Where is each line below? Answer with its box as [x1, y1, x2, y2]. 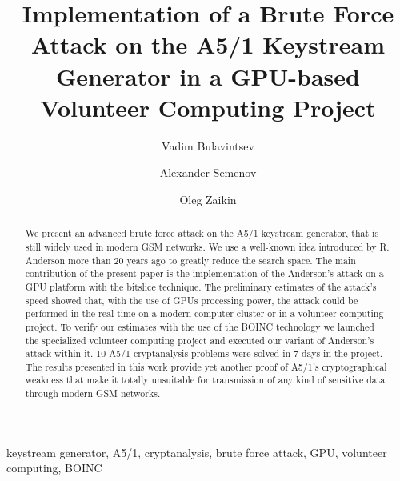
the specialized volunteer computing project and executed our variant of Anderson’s [25, 333, 374, 347]
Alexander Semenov [159, 164, 257, 181]
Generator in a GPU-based [56, 59, 360, 92]
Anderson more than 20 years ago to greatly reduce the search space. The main [25, 253, 356, 267]
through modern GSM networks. [25, 387, 161, 400]
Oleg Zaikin [179, 190, 237, 207]
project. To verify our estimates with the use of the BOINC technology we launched [25, 319, 374, 333]
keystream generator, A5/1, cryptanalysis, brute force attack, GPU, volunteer [6, 443, 387, 460]
